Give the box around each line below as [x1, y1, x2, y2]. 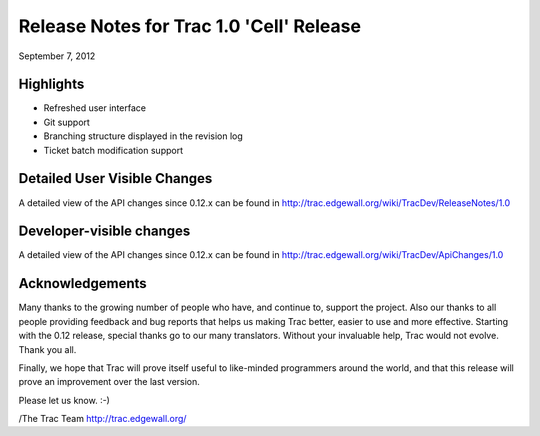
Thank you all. [18, 343, 77, 355]
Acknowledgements [18, 275, 147, 292]
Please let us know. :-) [18, 394, 110, 406]
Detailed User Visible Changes [18, 170, 213, 187]
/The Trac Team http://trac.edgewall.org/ [18, 413, 187, 425]
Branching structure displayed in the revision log [43, 130, 244, 142]
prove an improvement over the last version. [18, 376, 200, 388]
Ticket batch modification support [43, 144, 184, 156]
